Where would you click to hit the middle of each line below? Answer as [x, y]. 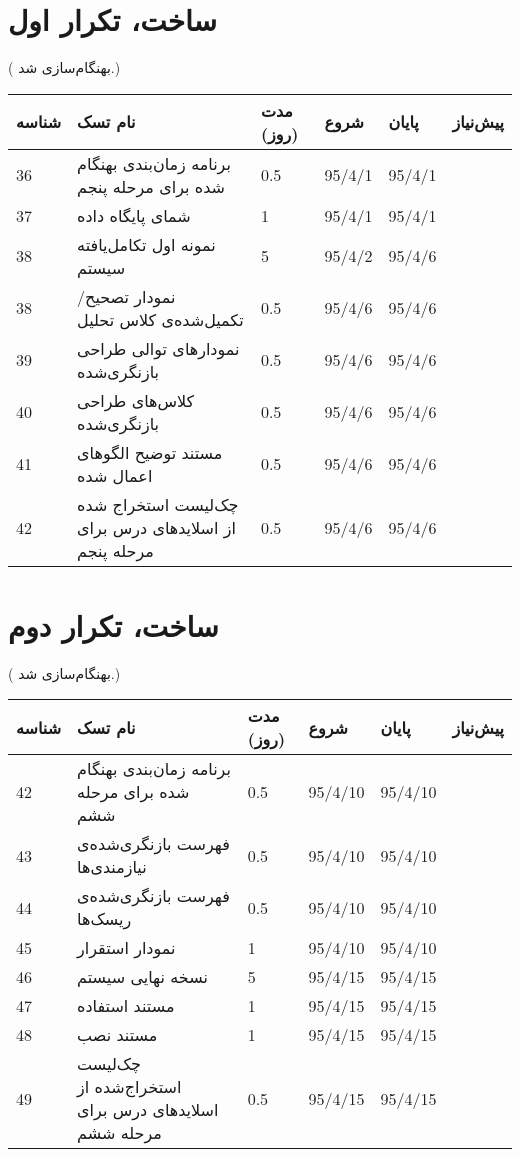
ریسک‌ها [104, 919]
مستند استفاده [126, 1006]
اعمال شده [115, 475]
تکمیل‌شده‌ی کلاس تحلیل [160, 319]
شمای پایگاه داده [134, 215]
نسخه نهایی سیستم [142, 977]
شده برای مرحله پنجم [151, 186]
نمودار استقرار [126, 948]
